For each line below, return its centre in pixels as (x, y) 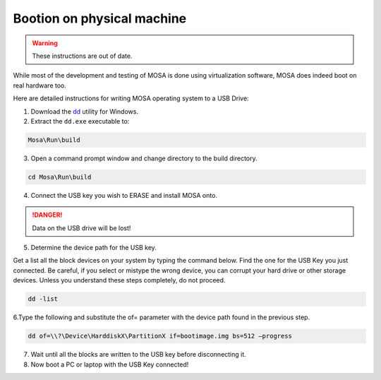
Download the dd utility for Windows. (85, 111)
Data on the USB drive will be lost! (81, 228)
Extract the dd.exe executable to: (80, 121)
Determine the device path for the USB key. (93, 248)
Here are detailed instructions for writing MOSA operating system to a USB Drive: (131, 98)
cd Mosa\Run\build (60, 177)
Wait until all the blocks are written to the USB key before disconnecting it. (138, 355)
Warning (45, 43)
